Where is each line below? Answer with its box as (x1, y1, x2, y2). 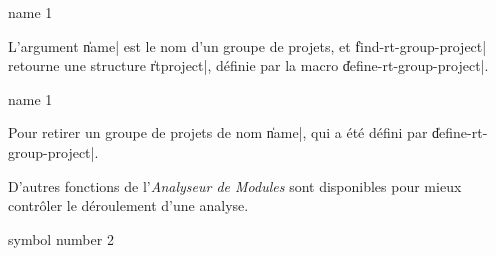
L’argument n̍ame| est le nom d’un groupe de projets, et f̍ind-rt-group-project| (8, 35, 487, 56)
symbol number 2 (8, 228, 114, 249)
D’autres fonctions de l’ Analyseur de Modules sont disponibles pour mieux (8, 175, 462, 196)
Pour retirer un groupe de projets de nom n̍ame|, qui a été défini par (8, 122, 428, 143)
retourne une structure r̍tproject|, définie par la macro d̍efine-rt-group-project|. (8, 55, 489, 76)
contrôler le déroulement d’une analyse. (8, 195, 249, 216)
